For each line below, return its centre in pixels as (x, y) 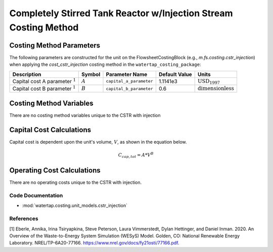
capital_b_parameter (130, 89)
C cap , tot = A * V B (136, 155)
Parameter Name (127, 74)
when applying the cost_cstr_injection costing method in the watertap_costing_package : (105, 65)
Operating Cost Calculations (55, 170)
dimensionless (216, 89)
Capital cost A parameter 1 (44, 81)
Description (27, 74)
